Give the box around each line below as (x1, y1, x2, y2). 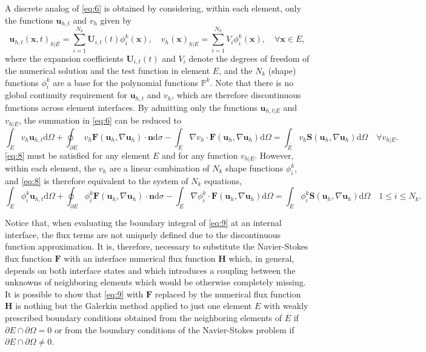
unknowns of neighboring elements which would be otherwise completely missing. (5, 276, 306, 288)
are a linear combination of (109, 162, 210, 174)
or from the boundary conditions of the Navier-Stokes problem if (54, 323, 295, 336)
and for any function (162, 148, 238, 161)
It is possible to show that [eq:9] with (5, 287, 144, 300)
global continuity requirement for (5, 88, 127, 101)
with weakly (263, 299, 308, 312)
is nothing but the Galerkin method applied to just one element (15, 299, 252, 312)
